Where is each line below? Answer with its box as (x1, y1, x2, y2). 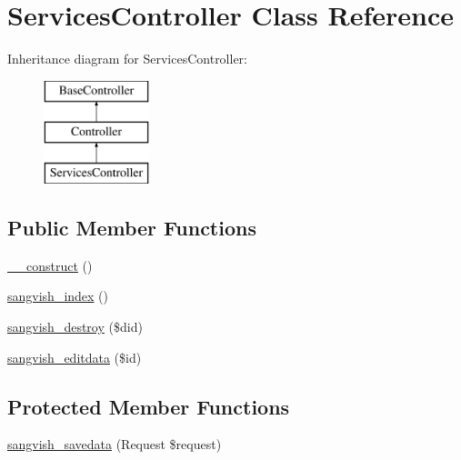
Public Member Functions (7, 214, 256, 242)
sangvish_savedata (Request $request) (7, 435, 222, 454)
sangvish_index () (7, 286, 109, 305)
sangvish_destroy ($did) (7, 317, 143, 336)
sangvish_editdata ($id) (7, 347, 142, 366)
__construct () (7, 255, 93, 275)
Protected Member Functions (7, 392, 290, 420)
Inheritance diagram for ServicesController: (7, 49, 247, 68)
